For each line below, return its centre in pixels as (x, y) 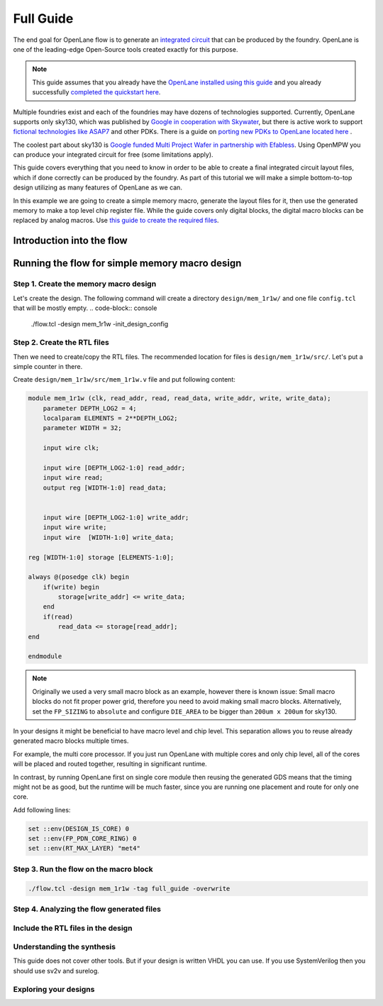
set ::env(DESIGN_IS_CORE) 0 (79, 829)
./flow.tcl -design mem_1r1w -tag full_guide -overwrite (129, 888)
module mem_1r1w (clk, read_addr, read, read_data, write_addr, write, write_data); (179, 398)
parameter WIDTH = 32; (82, 428)
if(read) (58, 617)
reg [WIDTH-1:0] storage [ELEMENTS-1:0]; (101, 557)
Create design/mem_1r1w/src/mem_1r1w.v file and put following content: (124, 380)
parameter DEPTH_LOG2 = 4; (90, 408)
